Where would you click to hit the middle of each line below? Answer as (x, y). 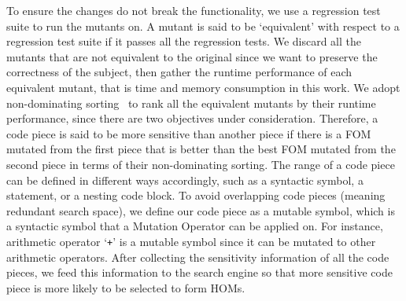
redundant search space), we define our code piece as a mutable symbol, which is (201, 210)
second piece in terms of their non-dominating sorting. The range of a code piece (201, 164)
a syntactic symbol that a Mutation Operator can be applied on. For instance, (195, 226)
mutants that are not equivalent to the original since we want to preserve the (192, 56)
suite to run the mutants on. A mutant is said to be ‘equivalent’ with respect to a (203, 26)
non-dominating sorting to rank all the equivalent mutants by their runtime (191, 103)
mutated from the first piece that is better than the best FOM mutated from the (201, 149)
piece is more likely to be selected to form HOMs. (126, 287)
